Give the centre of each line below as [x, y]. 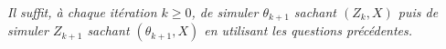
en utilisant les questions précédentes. [308, 30]
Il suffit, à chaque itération [82, 12]
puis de [418, 12]
